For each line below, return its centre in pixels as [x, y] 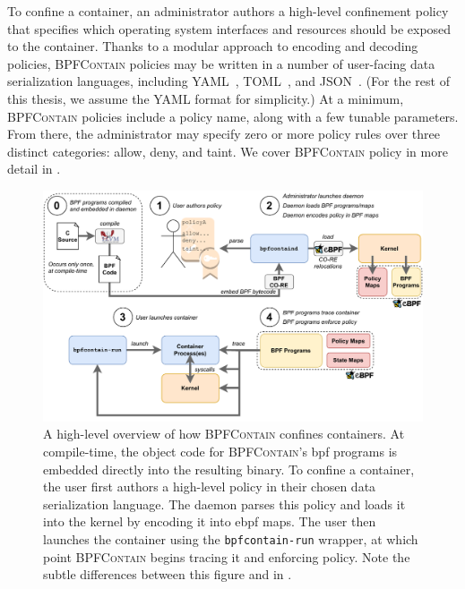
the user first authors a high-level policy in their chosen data [210, 487]
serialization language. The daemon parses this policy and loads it [224, 504]
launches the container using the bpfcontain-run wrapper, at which [231, 539]
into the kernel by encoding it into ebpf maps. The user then [210, 521]
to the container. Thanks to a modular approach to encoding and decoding [213, 46]
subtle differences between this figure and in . [168, 574]
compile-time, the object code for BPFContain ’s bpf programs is [220, 452]
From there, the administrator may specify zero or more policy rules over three [224, 134]
